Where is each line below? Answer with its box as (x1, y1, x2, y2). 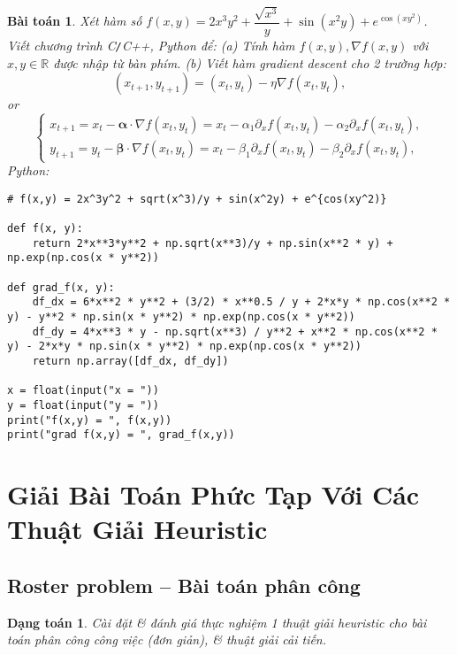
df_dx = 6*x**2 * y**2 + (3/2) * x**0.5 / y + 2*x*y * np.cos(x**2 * (32, 296, 451, 309)
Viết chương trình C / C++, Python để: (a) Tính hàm (7, 35, 295, 54)
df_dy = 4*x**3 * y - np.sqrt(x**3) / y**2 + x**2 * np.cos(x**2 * (32, 325, 438, 338)
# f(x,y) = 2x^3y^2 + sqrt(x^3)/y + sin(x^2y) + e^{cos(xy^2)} (7, 192, 387, 205)
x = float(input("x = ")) (7, 384, 159, 397)
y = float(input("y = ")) (7, 398, 159, 412)
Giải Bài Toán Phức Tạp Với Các (7, 476, 420, 512)
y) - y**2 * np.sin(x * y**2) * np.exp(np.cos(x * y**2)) (7, 310, 355, 323)
